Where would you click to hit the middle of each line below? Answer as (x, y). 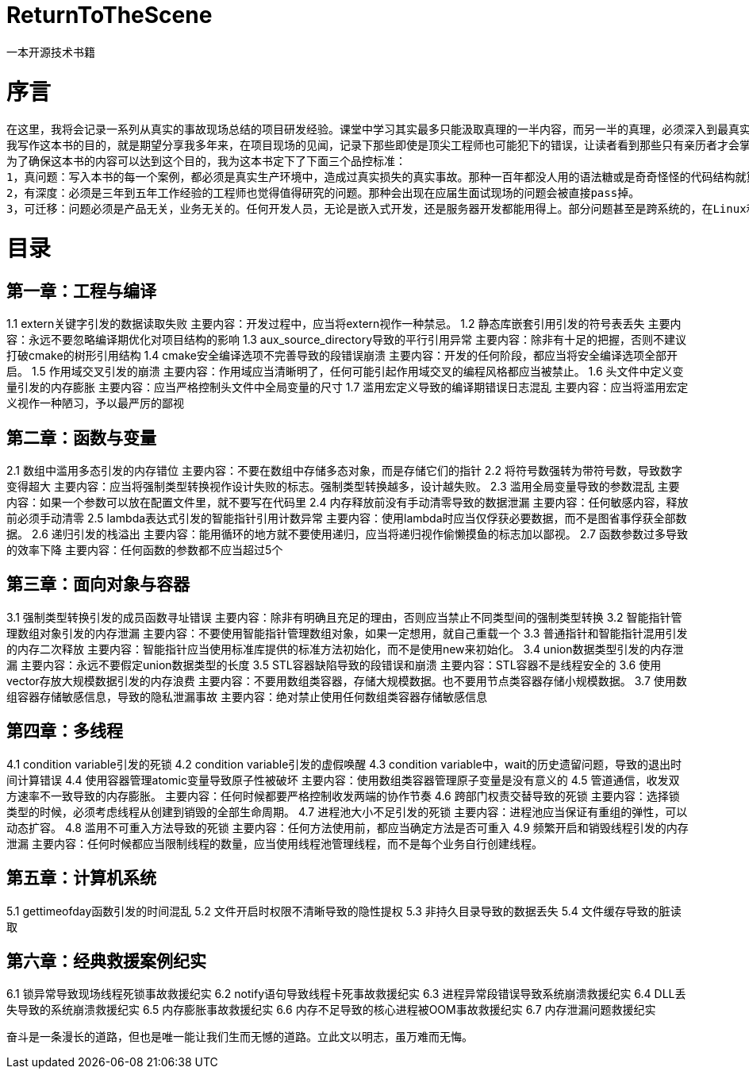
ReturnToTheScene (109, 15)
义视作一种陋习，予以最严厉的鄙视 (95, 403)
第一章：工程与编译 (81, 291)
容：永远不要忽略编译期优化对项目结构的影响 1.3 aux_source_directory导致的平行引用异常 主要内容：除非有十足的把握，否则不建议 (346, 340)
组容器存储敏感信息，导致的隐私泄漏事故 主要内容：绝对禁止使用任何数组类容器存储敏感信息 (247, 696)
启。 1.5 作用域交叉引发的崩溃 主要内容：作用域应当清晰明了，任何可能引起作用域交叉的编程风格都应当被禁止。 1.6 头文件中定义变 (345, 372)
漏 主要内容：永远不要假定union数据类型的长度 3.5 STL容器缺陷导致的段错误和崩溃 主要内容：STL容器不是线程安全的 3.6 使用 (334, 665)
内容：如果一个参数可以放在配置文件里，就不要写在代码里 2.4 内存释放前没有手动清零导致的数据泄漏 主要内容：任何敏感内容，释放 (348, 503)
